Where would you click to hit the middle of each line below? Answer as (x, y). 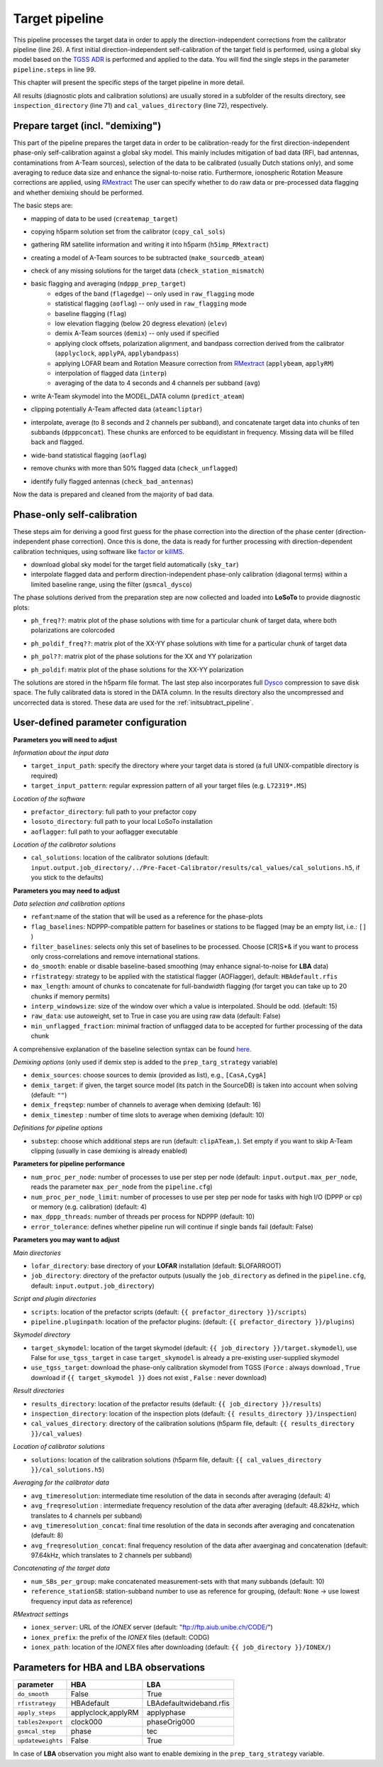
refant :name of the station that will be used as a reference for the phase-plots (147, 917)
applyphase (166, 1713)
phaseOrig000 (171, 1722)
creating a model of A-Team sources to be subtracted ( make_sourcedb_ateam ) (148, 257)
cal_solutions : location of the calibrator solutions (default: (120, 858)
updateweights (40, 1740)
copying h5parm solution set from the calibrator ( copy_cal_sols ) (128, 232)
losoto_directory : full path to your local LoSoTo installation (122, 822)
